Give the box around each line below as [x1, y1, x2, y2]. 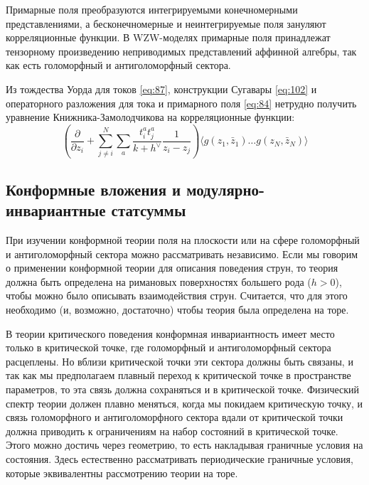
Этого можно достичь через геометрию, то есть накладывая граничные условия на [6, 437, 363, 452]
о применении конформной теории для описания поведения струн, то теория [6, 260, 338, 275]
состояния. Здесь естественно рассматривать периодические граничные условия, [6, 451, 353, 466]
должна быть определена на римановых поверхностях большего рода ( [6, 274, 311, 289]
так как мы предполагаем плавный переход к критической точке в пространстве [6, 368, 351, 383]
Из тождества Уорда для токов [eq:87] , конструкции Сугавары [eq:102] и [6, 81, 317, 96]
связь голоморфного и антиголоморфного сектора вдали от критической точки [6, 410, 343, 425]
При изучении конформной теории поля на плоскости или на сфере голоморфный [6, 233, 360, 247]
